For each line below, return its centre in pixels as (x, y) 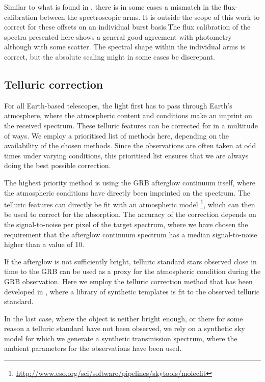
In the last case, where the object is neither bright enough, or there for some (124, 318)
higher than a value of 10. (44, 244)
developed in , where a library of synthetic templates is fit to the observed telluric (132, 291)
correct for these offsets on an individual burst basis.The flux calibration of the (127, 27)
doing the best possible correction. (58, 165)
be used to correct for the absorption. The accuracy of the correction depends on (130, 214)
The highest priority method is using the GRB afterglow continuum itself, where (130, 182)
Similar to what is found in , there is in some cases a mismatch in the (113, 7)
